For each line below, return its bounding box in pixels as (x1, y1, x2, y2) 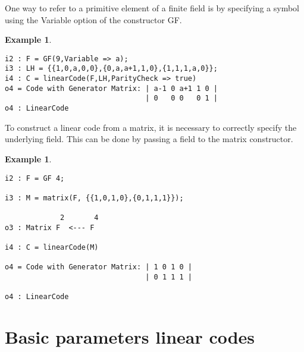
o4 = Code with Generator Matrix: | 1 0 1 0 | (5, 263, 192, 272)
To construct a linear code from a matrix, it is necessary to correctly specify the (5, 121, 297, 133)
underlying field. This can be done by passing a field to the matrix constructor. (5, 133, 293, 145)
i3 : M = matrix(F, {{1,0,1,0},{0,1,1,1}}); (5, 193, 184, 202)
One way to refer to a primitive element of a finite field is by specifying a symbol (5, 2, 299, 14)
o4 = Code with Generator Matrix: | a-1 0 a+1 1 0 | (5, 84, 218, 93)
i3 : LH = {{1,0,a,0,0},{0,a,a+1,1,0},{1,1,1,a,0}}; (5, 64, 218, 73)
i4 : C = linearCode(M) (5, 243, 99, 252)
